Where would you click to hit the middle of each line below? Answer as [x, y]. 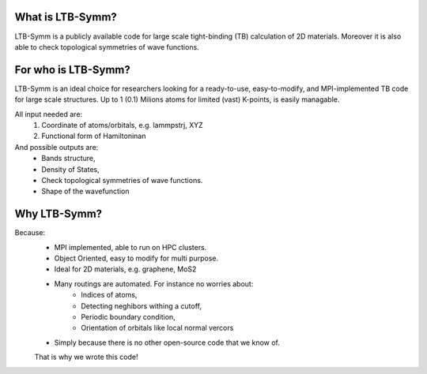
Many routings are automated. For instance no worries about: [154, 283]
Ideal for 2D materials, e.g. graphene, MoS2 [125, 269]
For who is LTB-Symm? [72, 70]
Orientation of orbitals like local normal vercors [157, 328]
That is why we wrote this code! [86, 357]
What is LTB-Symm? [66, 17]
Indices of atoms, [109, 295]
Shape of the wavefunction [85, 191]
